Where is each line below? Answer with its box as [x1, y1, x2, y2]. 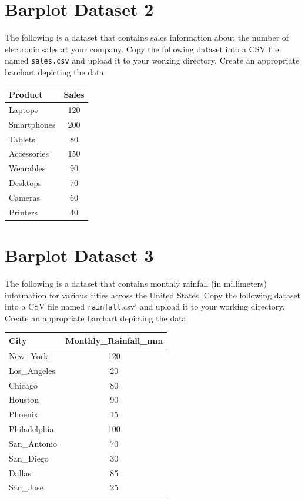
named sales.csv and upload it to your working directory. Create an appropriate [5, 54, 300, 67]
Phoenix [9, 408, 38, 420]
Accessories [9, 147, 49, 160]
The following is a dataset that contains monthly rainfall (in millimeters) [5, 277, 267, 290]
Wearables [9, 162, 46, 174]
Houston [9, 393, 39, 406]
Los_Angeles [9, 364, 55, 376]
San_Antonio [9, 437, 58, 449]
